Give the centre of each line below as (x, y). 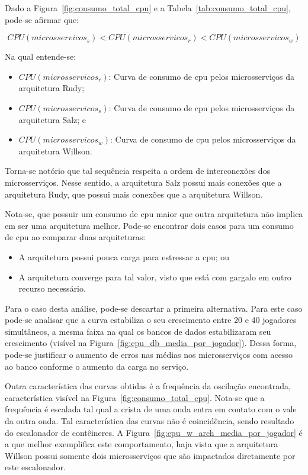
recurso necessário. (52, 288)
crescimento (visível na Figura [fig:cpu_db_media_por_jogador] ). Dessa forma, (151, 343)
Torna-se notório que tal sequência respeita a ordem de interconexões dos (138, 171)
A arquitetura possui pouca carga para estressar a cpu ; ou (124, 256)
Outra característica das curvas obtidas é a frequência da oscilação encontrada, (148, 386)
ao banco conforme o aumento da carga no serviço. (97, 366)
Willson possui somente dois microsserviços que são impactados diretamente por (150, 455)
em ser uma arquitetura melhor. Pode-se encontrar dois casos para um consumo (149, 225)
